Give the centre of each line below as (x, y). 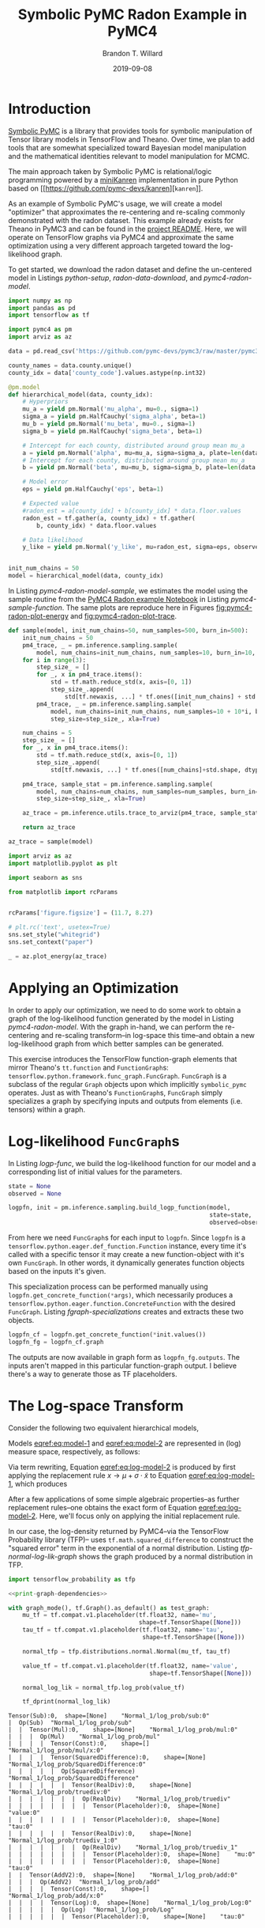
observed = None (35, 1193)
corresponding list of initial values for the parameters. (95, 1172)
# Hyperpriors (45, 402)
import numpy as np (40, 301)
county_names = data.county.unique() (70, 366)
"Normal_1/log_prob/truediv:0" (60, 1792)
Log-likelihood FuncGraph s (94, 1141)
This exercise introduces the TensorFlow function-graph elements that (123, 1059)
